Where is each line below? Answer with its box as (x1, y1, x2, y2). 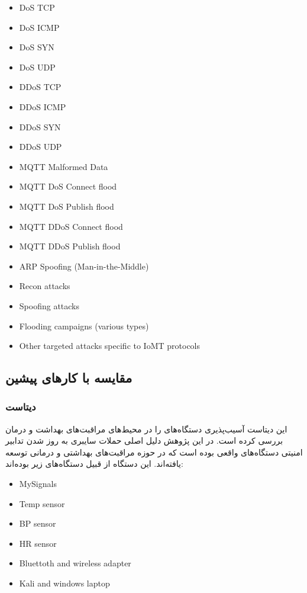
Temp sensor (19, 497, 65, 509)
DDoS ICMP (19, 100, 66, 113)
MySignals (19, 477, 57, 490)
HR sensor (19, 537, 57, 549)
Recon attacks (19, 280, 70, 292)
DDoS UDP (19, 140, 62, 153)
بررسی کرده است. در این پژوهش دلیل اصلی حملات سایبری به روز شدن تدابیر (5, 434, 283, 447)
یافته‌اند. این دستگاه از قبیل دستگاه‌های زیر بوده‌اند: (5, 457, 183, 470)
